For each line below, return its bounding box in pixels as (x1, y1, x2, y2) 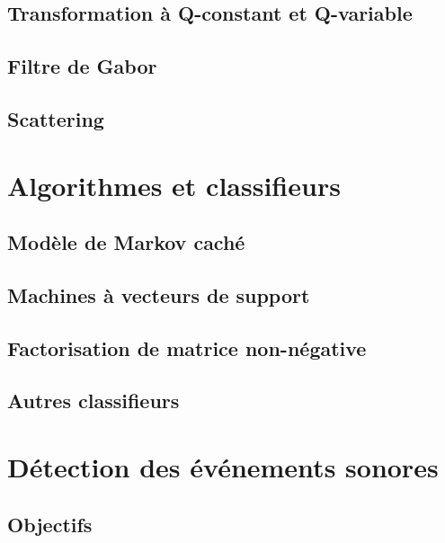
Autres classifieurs (7, 387, 180, 414)
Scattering (7, 104, 104, 132)
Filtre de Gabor (7, 52, 157, 80)
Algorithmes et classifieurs (7, 166, 341, 203)
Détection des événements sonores (7, 449, 439, 485)
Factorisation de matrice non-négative (7, 334, 367, 361)
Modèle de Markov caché (7, 228, 245, 256)
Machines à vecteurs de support (7, 280, 310, 308)
